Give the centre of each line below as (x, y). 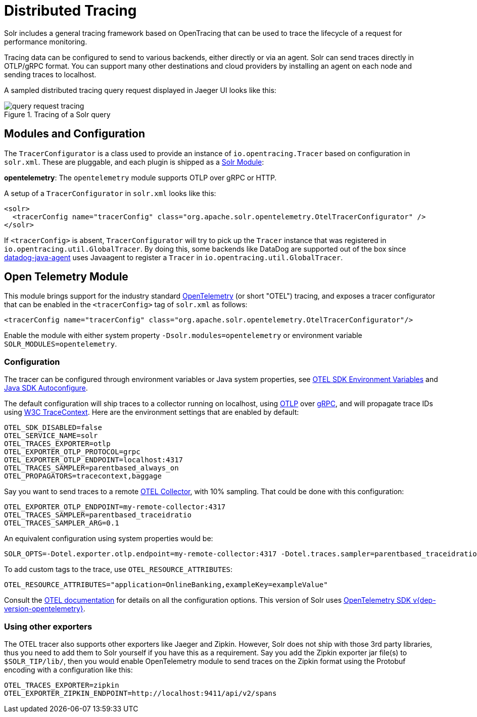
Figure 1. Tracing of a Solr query (57, 114)
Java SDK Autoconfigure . (46, 388)
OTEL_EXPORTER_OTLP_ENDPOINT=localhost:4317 (94, 460)
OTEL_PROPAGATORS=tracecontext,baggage (83, 476)
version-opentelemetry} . (45, 609)
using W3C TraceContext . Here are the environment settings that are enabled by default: (152, 412)
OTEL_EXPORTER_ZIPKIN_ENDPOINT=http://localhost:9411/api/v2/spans (140, 693)
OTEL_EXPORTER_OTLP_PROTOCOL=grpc (72, 452)
